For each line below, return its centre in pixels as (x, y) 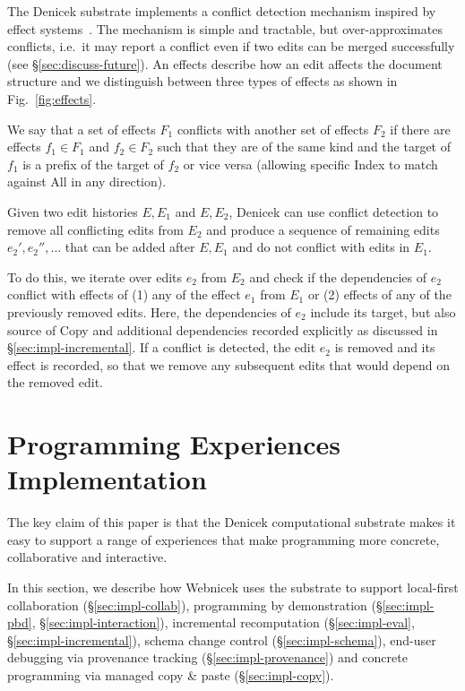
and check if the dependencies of (338, 276)
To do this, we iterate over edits (95, 276)
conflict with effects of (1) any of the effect (124, 294)
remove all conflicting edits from (95, 229)
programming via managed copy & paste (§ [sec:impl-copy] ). (171, 674)
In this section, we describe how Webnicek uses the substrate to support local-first (233, 587)
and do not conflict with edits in (321, 247)
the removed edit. (55, 382)
